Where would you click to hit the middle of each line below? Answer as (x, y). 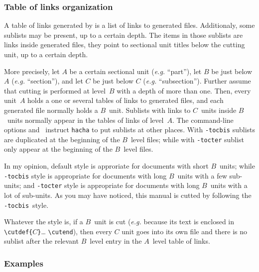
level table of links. (181, 241)
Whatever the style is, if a (44, 222)
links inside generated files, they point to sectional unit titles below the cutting (125, 45)
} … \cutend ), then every (75, 231)
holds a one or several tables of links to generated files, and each (126, 100)
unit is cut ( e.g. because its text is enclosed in (164, 222)
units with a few (202, 175)
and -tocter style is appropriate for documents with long (111, 185)
